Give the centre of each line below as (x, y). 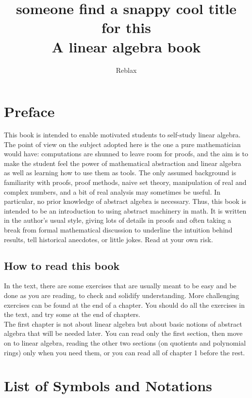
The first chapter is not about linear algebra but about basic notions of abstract (123, 323)
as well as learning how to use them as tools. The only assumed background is (120, 173)
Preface (29, 111)
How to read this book (62, 265)
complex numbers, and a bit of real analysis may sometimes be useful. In (112, 191)
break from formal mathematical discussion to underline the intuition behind (118, 229)
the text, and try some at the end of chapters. (72, 314)
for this (126, 27)
